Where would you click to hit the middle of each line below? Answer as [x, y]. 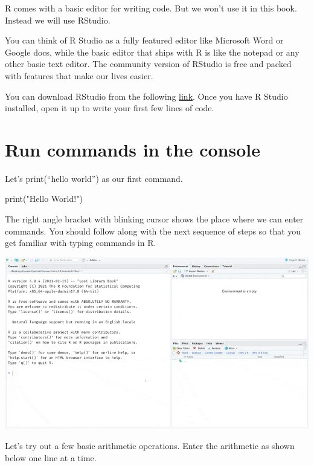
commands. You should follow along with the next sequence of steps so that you [153, 231]
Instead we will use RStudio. [58, 20]
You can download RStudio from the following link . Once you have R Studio [146, 96]
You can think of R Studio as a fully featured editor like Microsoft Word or [144, 40]
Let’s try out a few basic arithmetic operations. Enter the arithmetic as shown [150, 445]
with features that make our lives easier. [79, 75]
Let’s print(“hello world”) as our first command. [94, 178]
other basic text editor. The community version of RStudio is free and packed [148, 64]
